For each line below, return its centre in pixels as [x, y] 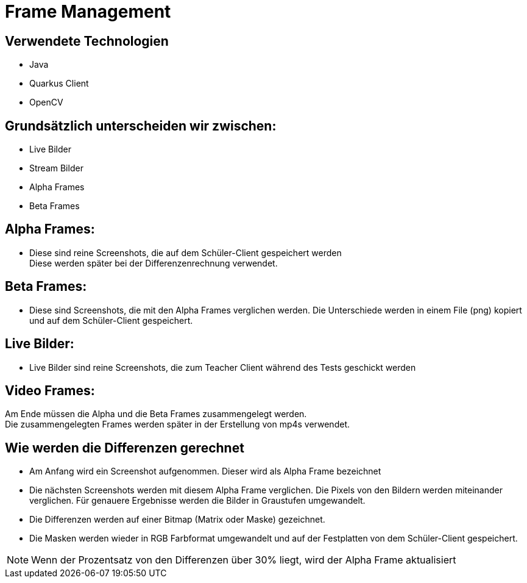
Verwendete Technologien [87, 41]
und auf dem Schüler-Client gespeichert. [111, 320]
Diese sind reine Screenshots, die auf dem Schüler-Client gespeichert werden [186, 252]
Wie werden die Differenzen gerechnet [125, 448]
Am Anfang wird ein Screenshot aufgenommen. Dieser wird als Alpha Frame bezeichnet [205, 471]
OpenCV [46, 102]
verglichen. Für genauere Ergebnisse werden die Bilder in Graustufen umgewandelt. [197, 501]
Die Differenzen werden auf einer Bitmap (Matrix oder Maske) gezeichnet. [177, 520]
